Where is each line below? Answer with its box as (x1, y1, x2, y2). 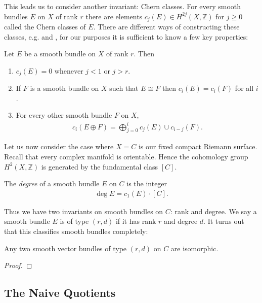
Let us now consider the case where (4, 141, 114, 152)
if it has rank (115, 216, 156, 226)
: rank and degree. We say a (170, 206, 257, 216)
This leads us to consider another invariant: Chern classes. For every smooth (4, 1, 241, 11)
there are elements (85, 11, 143, 21)
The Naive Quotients (4, 285, 116, 300)
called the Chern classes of (4, 21, 86, 32)
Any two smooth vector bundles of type (4, 243, 127, 253)
